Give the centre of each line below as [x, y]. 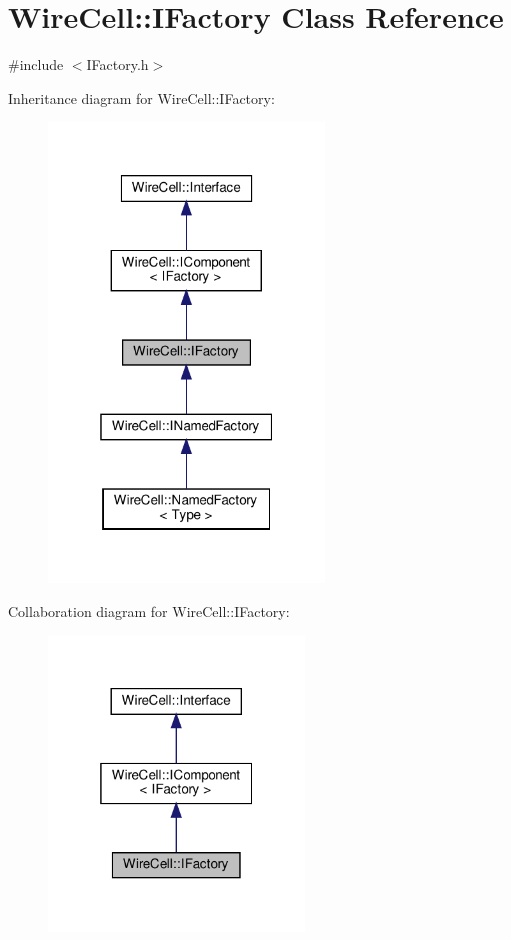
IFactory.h [117, 64]
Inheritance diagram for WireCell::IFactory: [141, 97]
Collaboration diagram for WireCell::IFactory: [149, 610]
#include [36, 64]
